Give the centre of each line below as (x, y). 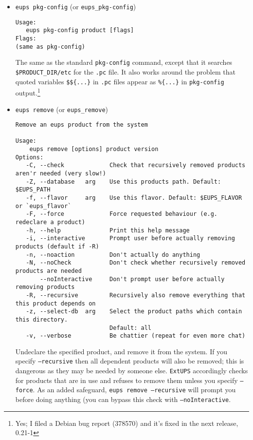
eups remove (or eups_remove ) (62, 109)
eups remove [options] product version (94, 149)
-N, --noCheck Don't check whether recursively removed (136, 263)
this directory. (42, 319)
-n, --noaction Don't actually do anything (113, 255)
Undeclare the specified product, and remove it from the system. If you (121, 351)
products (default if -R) (57, 247)
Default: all (130, 328)
